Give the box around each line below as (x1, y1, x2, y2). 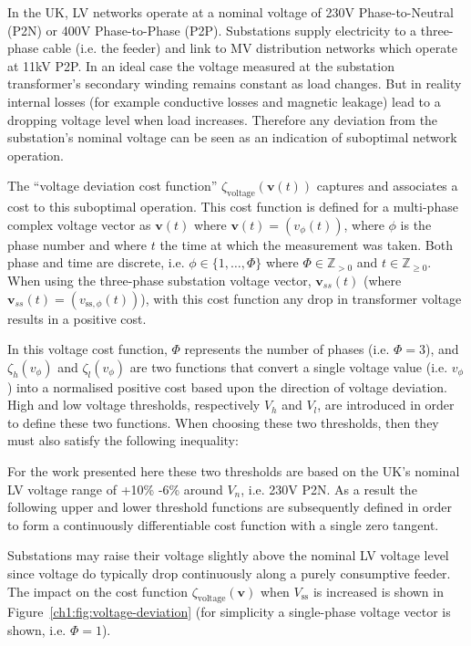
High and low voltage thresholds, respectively (7, 395, 261, 414)
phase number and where (7, 234, 147, 254)
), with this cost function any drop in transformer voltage (140, 288, 462, 307)
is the (400, 214, 432, 234)
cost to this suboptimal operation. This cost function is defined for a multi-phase (7, 197, 458, 216)
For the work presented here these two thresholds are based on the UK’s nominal (7, 462, 460, 481)
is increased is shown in (312, 581, 444, 600)
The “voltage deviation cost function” (7, 176, 218, 195)
